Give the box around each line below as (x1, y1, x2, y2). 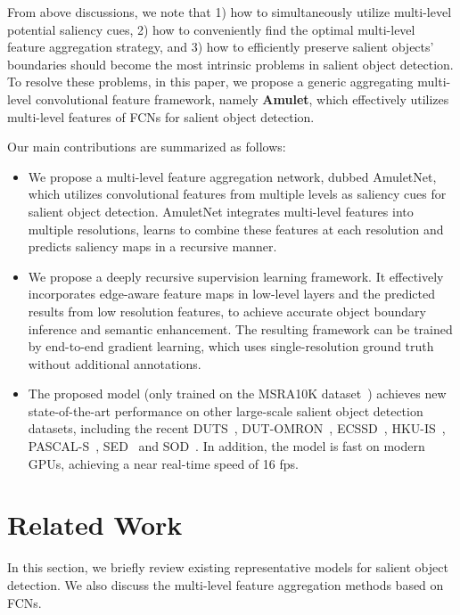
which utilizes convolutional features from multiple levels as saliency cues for (28, 184, 447, 203)
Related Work (7, 506, 183, 543)
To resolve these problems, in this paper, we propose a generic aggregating (7, 72, 414, 91)
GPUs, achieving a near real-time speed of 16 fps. (28, 454, 299, 472)
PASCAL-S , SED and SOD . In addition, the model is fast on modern (28, 437, 425, 455)
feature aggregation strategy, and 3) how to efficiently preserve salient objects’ (7, 37, 434, 56)
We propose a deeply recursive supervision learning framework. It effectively (28, 266, 444, 285)
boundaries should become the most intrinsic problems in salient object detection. (7, 54, 454, 73)
